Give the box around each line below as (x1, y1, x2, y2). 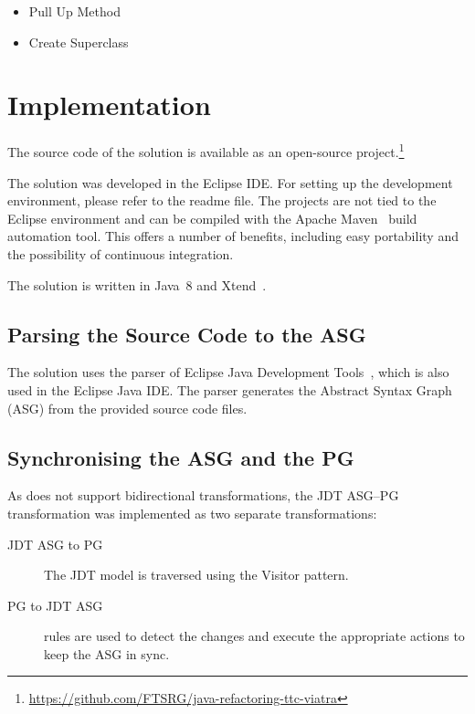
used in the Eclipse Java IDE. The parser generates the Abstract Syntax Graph (7, 380, 452, 399)
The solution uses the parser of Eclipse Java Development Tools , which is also (7, 362, 449, 382)
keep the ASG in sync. (44, 644, 170, 663)
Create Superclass (28, 32, 129, 51)
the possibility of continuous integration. (7, 244, 234, 263)
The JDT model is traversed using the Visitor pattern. (44, 565, 349, 584)
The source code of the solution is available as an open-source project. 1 (7, 140, 405, 161)
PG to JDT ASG (7, 595, 103, 614)
